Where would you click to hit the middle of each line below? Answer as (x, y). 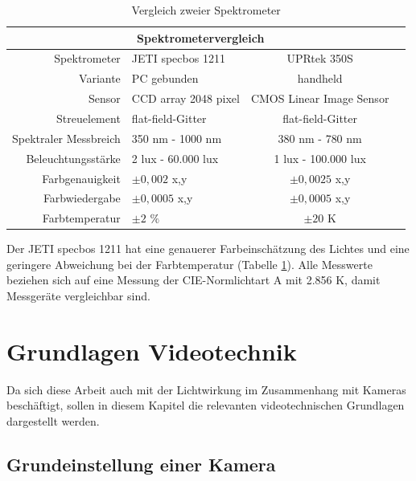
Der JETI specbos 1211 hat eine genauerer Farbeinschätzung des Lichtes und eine (208, 249)
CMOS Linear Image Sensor (320, 98)
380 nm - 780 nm (320, 138)
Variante (100, 78)
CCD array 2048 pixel (185, 98)
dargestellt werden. (53, 420)
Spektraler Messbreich (66, 138)
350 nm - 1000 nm (177, 138)
